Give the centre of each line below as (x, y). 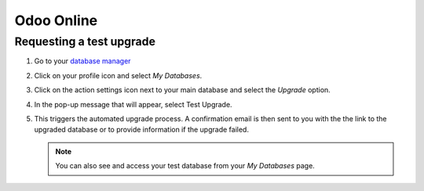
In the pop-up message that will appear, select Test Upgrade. (133, 104)
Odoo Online (56, 20)
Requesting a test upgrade (85, 41)
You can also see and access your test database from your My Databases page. (185, 166)
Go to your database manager (82, 61)
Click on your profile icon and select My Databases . (118, 75)
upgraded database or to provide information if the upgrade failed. (141, 130)
